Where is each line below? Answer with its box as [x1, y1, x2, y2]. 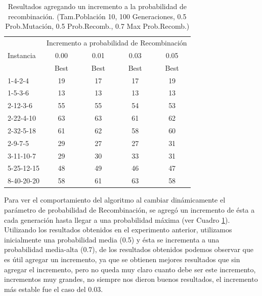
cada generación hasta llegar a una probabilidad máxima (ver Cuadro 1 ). [4, 214, 230, 225]
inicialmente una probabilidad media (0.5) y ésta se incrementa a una [4, 234, 220, 244]
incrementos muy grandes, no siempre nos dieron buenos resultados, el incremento [4, 274, 258, 284]
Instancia [8, 50, 36, 60]
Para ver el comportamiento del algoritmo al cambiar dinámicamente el [4, 194, 226, 205]
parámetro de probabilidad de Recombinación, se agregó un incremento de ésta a [4, 205, 255, 215]
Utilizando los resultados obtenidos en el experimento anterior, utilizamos [4, 224, 232, 235]
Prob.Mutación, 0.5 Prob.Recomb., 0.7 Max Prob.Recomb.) [5, 21, 190, 31]
